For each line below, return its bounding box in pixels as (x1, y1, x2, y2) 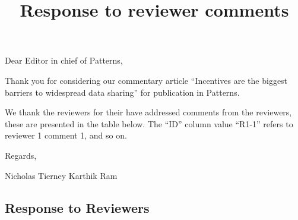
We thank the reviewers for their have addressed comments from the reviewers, (5, 106, 292, 118)
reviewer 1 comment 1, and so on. (5, 129, 127, 142)
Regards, (5, 149, 37, 161)
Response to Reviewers (5, 198, 150, 216)
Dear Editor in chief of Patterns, (5, 54, 123, 67)
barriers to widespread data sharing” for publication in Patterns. (5, 86, 240, 98)
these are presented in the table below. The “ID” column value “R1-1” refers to (5, 117, 293, 130)
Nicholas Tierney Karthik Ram (5, 169, 118, 181)
